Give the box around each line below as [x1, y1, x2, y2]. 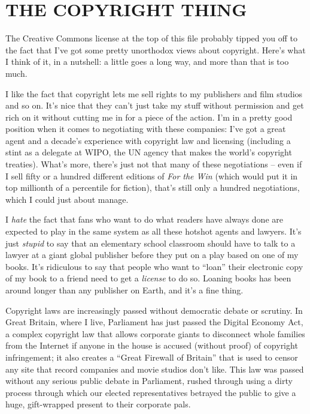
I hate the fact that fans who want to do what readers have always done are [5, 213, 283, 226]
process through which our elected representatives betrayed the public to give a [5, 386, 296, 398]
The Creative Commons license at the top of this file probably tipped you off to [5, 32, 297, 44]
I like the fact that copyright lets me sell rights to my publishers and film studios [5, 87, 303, 100]
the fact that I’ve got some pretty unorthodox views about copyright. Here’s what [5, 43, 306, 56]
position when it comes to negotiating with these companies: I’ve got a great [5, 122, 286, 135]
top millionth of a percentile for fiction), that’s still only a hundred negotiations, [5, 181, 300, 194]
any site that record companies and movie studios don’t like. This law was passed [5, 362, 304, 375]
